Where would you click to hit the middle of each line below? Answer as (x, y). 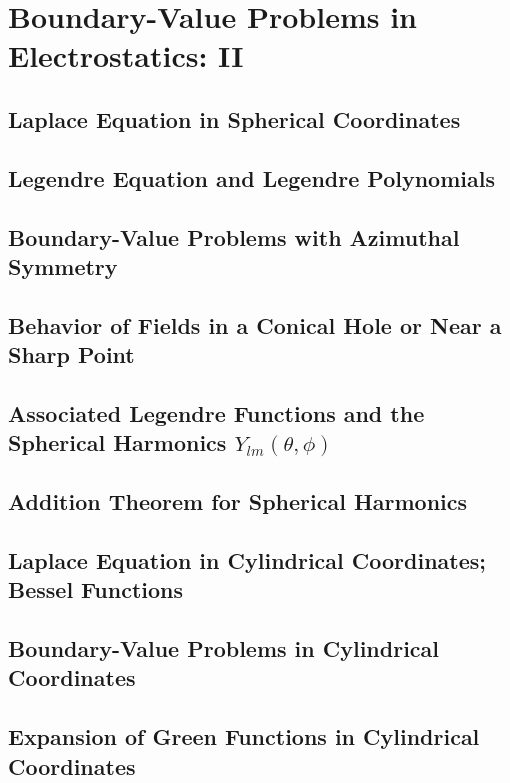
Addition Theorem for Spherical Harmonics (238, 501)
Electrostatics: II (126, 55)
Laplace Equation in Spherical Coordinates (234, 118)
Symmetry (63, 265)
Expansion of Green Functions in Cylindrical (244, 736)
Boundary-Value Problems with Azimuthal (234, 236)
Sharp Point (71, 354)
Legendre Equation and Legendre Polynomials (251, 177)
